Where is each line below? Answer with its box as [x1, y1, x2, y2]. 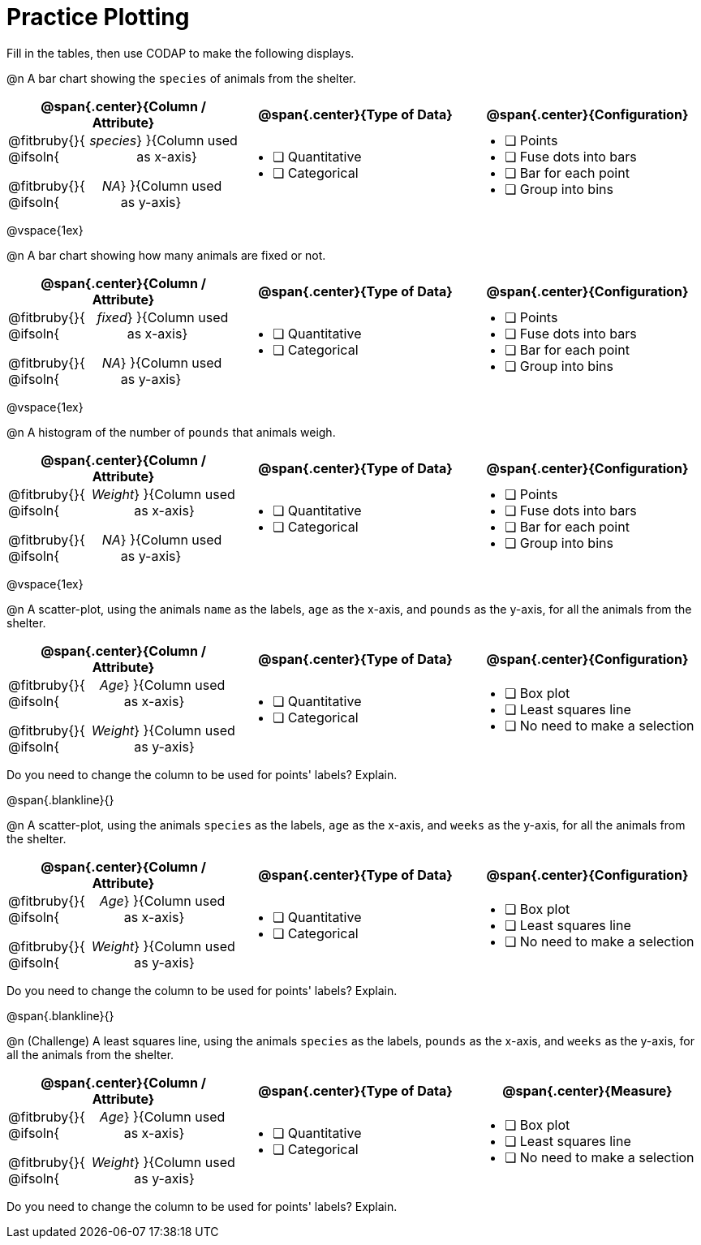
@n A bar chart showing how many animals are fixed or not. [6, 248, 326, 262]
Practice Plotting [6, 3, 190, 31]
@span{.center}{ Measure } [502, 1082, 673, 1099]
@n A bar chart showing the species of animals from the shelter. [6, 71, 356, 85]
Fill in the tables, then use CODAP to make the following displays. [6, 45, 355, 60]
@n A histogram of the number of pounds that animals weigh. [6, 424, 336, 439]
